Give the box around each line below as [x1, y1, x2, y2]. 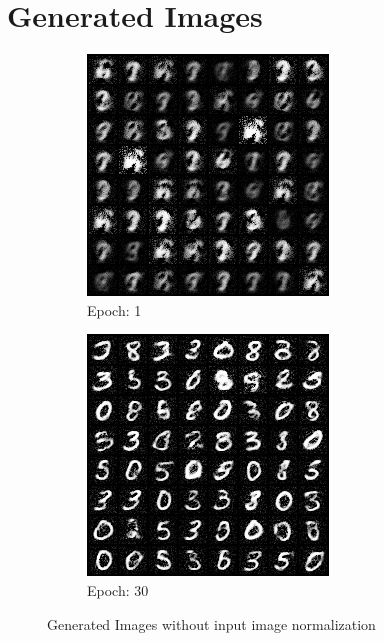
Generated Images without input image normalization [47, 613, 376, 634]
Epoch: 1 [87, 299, 142, 320]
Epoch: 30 [87, 579, 149, 600]
